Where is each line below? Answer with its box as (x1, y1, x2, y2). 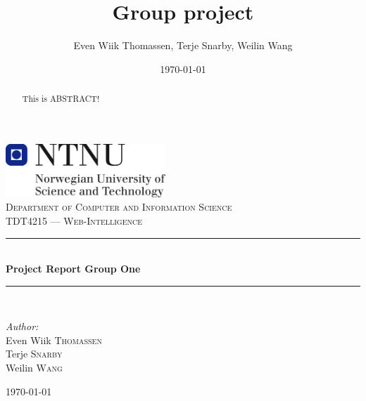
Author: (6, 319, 39, 334)
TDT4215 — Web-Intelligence (6, 213, 143, 228)
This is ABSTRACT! (22, 93, 100, 105)
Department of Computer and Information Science (6, 199, 232, 214)
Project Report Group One (6, 261, 141, 276)
